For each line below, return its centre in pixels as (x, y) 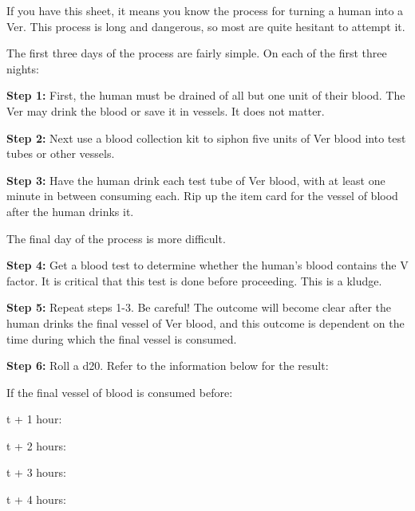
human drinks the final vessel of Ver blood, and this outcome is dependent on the (206, 322)
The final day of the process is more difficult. (116, 238)
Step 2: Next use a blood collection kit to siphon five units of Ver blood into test (206, 138)
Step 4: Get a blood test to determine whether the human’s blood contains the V (207, 265)
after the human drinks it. (70, 211)
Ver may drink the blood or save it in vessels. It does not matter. (166, 110)
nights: (23, 68)
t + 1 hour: (34, 419)
